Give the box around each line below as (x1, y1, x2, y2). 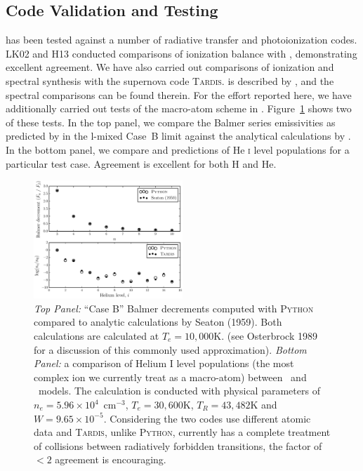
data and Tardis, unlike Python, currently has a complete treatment (34, 425, 331, 439)
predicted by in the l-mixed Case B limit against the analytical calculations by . (6, 128, 351, 143)
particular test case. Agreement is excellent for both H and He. (6, 156, 277, 171)
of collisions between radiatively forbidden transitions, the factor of (34, 438, 322, 453)
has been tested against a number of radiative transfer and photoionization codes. (6, 32, 357, 47)
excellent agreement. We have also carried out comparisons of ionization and (6, 60, 334, 74)
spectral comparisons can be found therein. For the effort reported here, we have (6, 87, 352, 102)
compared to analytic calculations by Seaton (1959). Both (34, 314, 282, 329)
